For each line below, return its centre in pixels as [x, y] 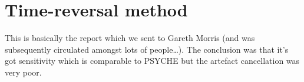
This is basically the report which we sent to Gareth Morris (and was [130, 38]
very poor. [23, 72]
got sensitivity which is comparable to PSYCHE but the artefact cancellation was [152, 61]
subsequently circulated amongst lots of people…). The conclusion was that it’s [147, 49]
